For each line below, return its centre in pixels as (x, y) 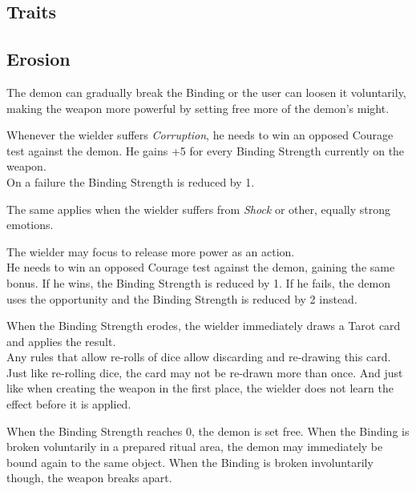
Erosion (38, 59)
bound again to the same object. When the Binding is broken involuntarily (190, 462)
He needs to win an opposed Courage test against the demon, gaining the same (201, 267)
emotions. (30, 225)
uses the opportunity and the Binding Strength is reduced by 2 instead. (182, 298)
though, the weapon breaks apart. (89, 478)
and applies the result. (61, 341)
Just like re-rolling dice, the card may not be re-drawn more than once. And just (205, 372)
